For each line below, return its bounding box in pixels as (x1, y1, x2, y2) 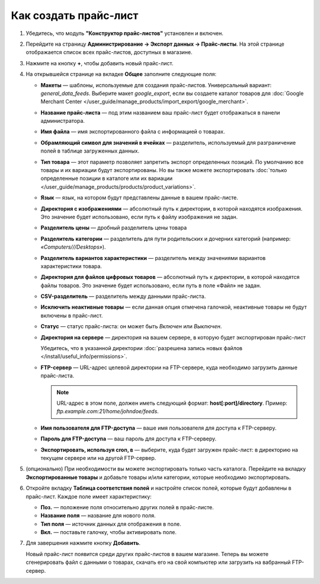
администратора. (40, 118, 85, 125)
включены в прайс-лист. (40, 312, 103, 319)
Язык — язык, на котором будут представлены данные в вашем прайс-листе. (40, 194, 238, 201)
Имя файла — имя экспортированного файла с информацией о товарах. (40, 128, 225, 135)
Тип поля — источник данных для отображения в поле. (40, 520, 181, 528)
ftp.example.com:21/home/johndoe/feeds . (56, 408, 159, 415)
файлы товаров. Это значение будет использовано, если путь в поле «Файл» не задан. (40, 282, 261, 289)
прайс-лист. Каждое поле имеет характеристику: (25, 493, 152, 500)
